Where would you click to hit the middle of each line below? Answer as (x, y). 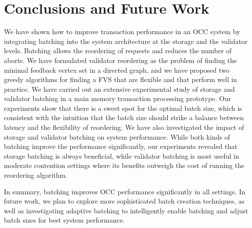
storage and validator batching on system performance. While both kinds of (117, 136)
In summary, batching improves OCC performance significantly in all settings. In (125, 191)
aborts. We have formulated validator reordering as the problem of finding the (121, 60)
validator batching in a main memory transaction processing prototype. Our (118, 98)
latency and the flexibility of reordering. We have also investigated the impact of (124, 127)
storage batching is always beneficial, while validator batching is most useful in (122, 155)
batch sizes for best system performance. (64, 220)
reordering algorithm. (36, 175)
